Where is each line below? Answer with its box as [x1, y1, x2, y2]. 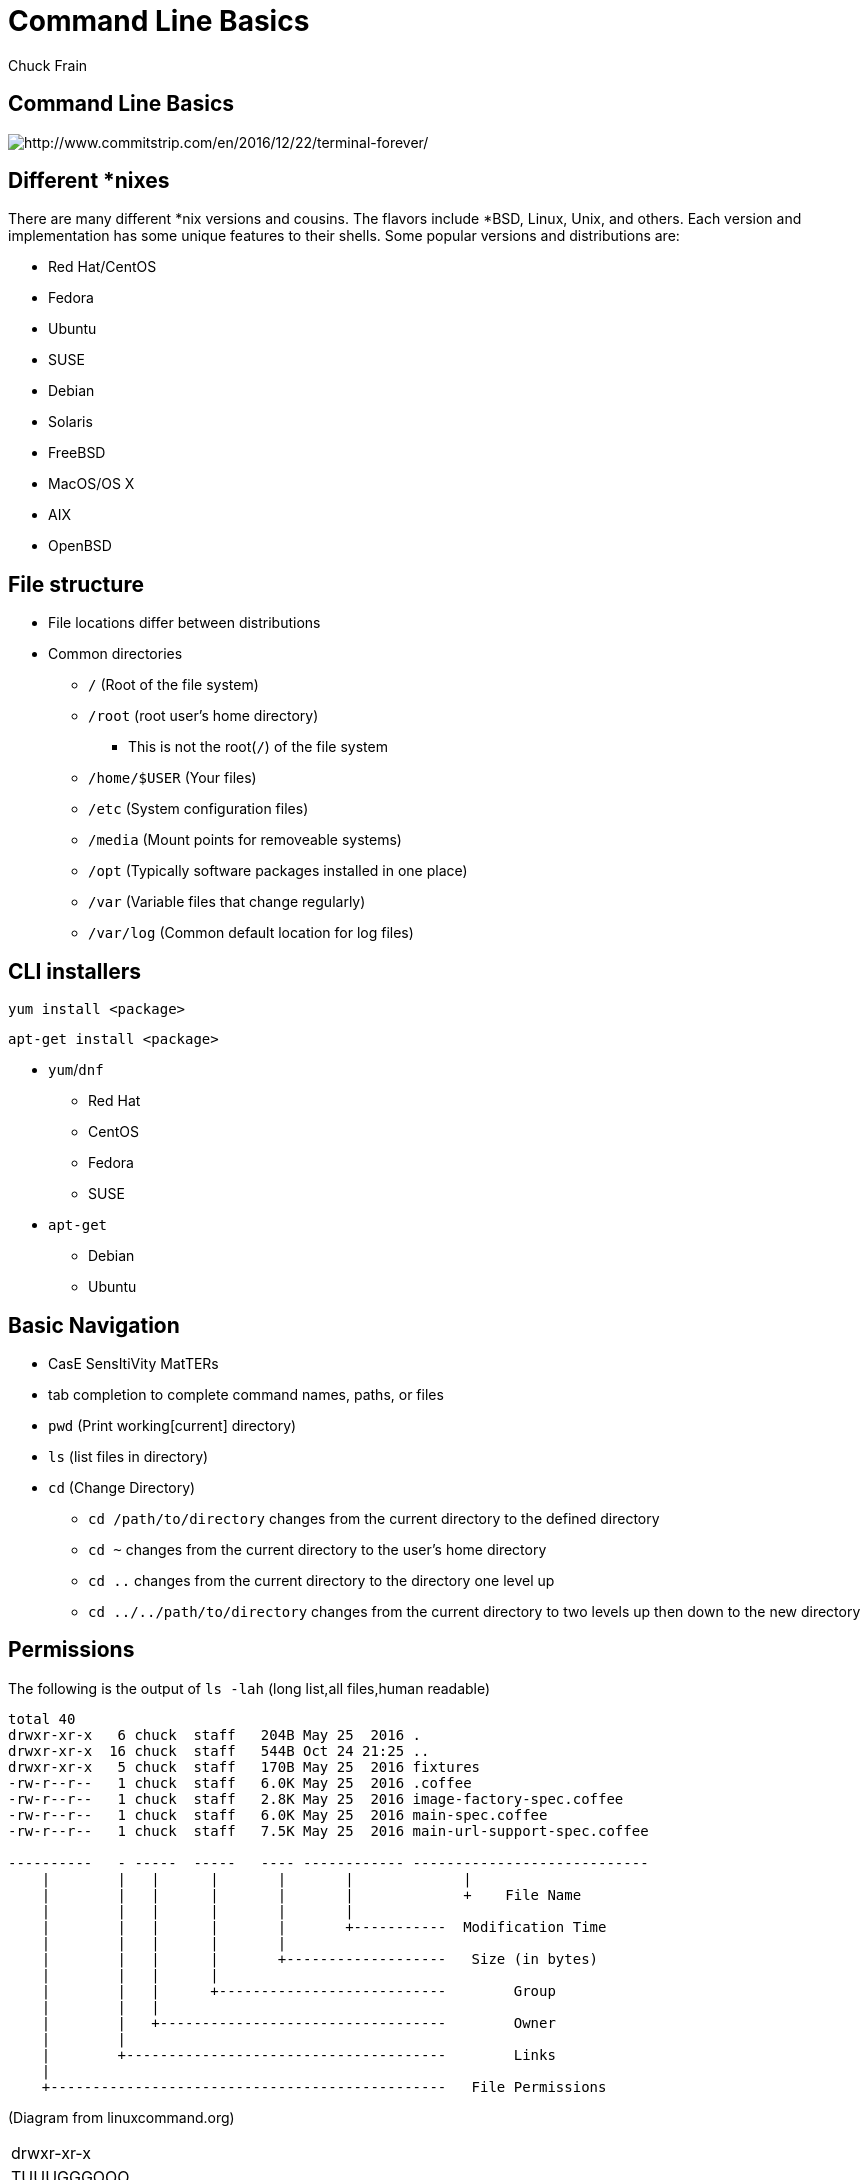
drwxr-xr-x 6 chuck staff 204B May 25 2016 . [8, 1726, 422, 1743]
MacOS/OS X [48, 475, 135, 493]
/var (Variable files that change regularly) [88, 893, 366, 911]
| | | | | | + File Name [41, 1886, 582, 1903]
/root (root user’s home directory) [88, 707, 319, 725]
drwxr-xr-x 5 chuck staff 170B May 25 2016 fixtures [8, 1758, 481, 1775]
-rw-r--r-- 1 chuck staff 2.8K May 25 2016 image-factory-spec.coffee [8, 1790, 624, 1807]
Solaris [48, 413, 93, 431]
